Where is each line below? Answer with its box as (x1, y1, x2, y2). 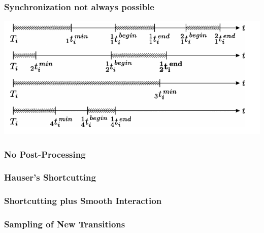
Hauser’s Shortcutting (4, 171, 96, 184)
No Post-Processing (4, 148, 86, 160)
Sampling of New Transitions (4, 218, 125, 230)
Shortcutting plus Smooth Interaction (4, 194, 162, 207)
